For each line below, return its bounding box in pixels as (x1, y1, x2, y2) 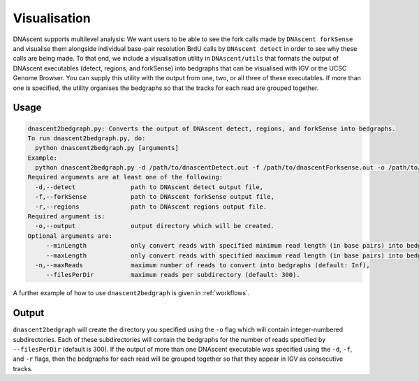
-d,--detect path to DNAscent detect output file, (35, 183, 264, 191)
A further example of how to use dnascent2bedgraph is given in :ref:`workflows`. (13, 289, 250, 297)
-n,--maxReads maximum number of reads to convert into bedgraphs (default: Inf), (35, 261, 370, 269)
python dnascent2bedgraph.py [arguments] (35, 144, 179, 152)
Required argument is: (27, 213, 105, 221)
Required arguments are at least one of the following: (27, 173, 223, 181)
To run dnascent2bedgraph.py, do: (27, 134, 146, 142)
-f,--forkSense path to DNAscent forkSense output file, (35, 193, 275, 201)
